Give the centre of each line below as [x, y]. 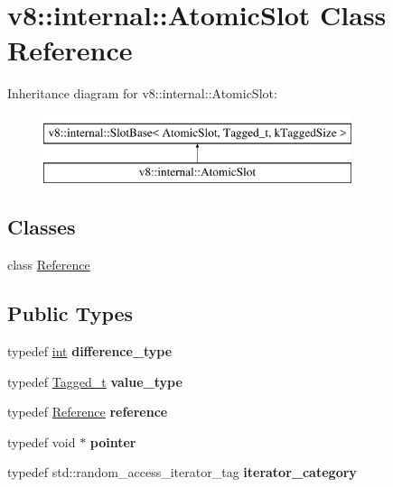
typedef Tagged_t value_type [95, 381]
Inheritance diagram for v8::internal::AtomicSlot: [142, 93]
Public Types [70, 313]
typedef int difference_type [90, 351]
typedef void [42, 441]
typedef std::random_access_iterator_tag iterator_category [182, 472]
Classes [42, 227]
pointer [113, 441]
